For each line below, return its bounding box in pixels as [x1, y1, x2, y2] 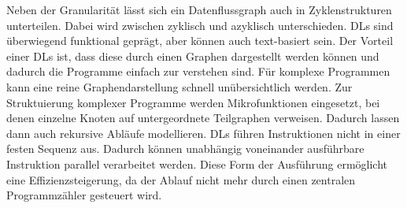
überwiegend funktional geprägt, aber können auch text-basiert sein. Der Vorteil [6, 32, 394, 49]
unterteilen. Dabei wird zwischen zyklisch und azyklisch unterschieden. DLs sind [6, 17, 394, 33]
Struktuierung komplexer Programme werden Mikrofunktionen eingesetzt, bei [6, 94, 380, 110]
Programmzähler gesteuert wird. [6, 187, 162, 203]
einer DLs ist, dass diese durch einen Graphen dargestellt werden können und [6, 47, 379, 64]
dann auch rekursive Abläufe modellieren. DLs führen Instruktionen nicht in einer [6, 124, 401, 141]
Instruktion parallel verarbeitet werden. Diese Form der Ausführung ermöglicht [6, 155, 388, 172]
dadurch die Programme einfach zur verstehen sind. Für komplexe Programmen [6, 63, 390, 80]
